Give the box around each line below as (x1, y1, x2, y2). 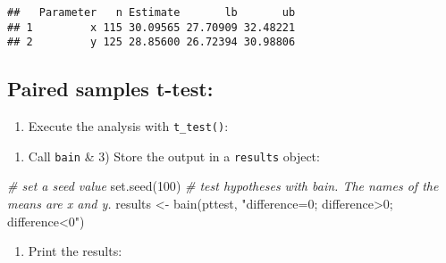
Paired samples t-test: (7, 75, 214, 103)
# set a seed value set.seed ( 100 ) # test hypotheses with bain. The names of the (7, 177, 439, 195)
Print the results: (28, 242, 122, 260)
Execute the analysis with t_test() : (28, 117, 229, 136)
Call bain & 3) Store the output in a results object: (28, 146, 320, 165)
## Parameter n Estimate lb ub (7, 6, 296, 19)
